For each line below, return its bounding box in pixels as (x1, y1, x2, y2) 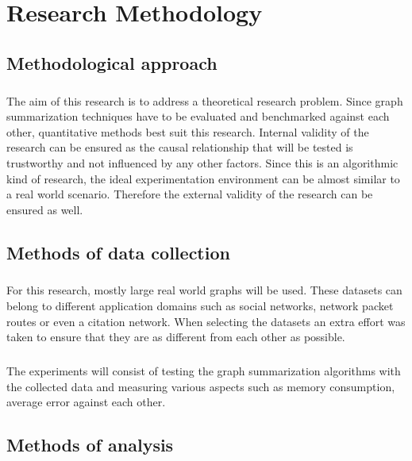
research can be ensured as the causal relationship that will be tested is (6, 139, 353, 156)
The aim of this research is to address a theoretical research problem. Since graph (6, 92, 403, 109)
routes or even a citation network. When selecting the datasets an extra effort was (6, 313, 406, 329)
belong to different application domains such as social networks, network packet (6, 298, 394, 314)
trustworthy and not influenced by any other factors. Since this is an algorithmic (6, 154, 399, 171)
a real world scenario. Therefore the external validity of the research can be (6, 186, 373, 202)
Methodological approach (6, 50, 218, 75)
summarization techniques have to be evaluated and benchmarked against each (6, 108, 390, 125)
